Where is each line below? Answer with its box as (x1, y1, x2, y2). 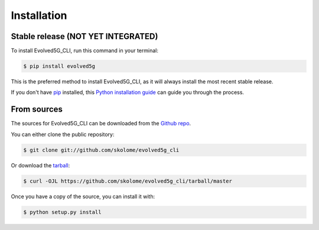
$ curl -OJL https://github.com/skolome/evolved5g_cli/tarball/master (23, 177, 233, 184)
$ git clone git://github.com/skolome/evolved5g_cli (23, 147, 180, 153)
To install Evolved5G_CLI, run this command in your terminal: (11, 47, 159, 54)
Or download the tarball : (11, 161, 70, 169)
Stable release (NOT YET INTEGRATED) (11, 31, 158, 41)
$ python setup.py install (23, 209, 102, 215)
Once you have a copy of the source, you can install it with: (11, 193, 155, 200)
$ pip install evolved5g (23, 63, 96, 70)
